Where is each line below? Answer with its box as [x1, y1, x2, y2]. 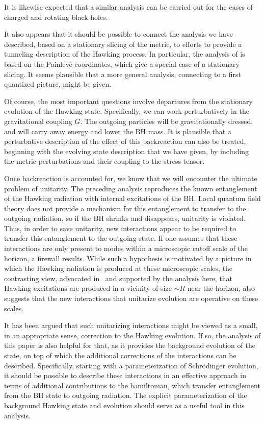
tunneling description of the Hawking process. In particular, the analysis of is [4, 48, 245, 59]
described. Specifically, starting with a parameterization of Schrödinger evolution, [4, 360, 258, 370]
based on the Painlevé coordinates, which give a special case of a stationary [4, 58, 240, 69]
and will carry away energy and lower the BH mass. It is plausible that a [4, 126, 231, 136]
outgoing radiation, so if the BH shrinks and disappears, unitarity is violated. [4, 213, 246, 223]
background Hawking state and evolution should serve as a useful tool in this [4, 400, 245, 410]
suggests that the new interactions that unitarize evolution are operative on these [4, 293, 258, 304]
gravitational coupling [4, 115, 72, 126]
